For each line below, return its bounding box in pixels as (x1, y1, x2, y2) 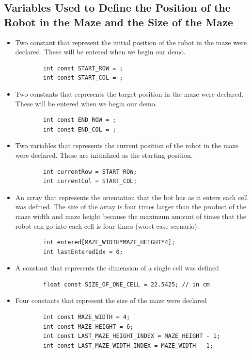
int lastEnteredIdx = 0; (43, 248, 123, 255)
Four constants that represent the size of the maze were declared (15, 295, 207, 305)
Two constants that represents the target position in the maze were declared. (15, 88, 244, 99)
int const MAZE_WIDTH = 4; (43, 314, 130, 321)
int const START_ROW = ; (43, 65, 123, 72)
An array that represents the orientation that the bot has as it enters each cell (15, 192, 248, 202)
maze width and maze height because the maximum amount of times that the (15, 211, 246, 221)
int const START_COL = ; (43, 74, 123, 82)
